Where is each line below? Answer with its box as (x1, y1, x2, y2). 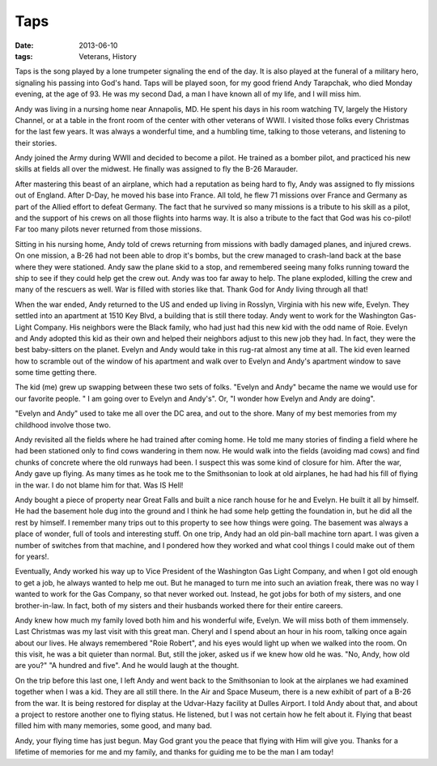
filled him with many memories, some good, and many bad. (15, 721, 212, 730)
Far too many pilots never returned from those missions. (15, 224, 202, 234)
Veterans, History (78, 51, 137, 61)
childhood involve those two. (15, 419, 111, 429)
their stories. (15, 138, 57, 147)
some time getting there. (15, 368, 97, 377)
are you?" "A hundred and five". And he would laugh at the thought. (15, 661, 240, 670)
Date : (15, 40, 34, 50)
